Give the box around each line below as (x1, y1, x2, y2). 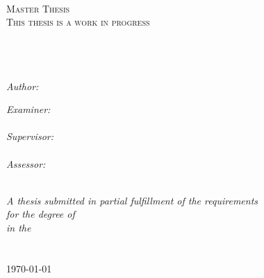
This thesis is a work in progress (6, 15, 150, 29)
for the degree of (6, 207, 75, 221)
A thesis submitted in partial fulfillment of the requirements (6, 193, 258, 207)
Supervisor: (6, 129, 53, 144)
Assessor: (6, 156, 46, 171)
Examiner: (6, 102, 51, 116)
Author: (6, 78, 39, 93)
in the (6, 220, 31, 234)
